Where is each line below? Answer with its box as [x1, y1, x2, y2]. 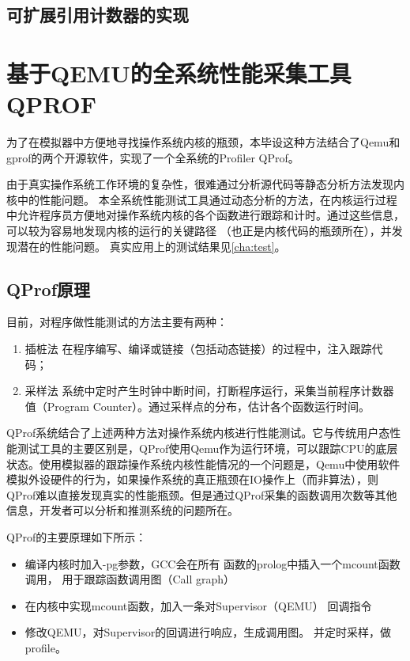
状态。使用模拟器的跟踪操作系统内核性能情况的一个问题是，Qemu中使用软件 [6, 455, 401, 472]
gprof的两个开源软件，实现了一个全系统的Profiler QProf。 [6, 149, 299, 165]
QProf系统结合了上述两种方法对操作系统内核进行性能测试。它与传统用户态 [6, 424, 390, 441]
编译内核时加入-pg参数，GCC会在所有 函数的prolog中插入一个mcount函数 [24, 555, 401, 572]
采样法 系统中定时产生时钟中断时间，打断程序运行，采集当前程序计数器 [24, 382, 394, 399]
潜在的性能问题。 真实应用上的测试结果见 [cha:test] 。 [17, 237, 286, 254]
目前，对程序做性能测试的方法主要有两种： [6, 313, 228, 330]
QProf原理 [6, 276, 91, 301]
